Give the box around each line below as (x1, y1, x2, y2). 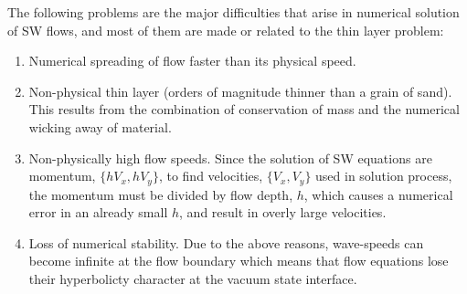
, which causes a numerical (303, 184, 453, 204)
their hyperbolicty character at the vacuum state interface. (28, 268, 357, 288)
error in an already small (28, 203, 168, 222)
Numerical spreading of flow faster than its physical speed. (28, 51, 356, 70)
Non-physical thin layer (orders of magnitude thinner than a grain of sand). (28, 81, 452, 100)
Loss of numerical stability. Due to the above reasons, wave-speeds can (28, 233, 424, 252)
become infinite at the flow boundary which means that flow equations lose (28, 251, 449, 270)
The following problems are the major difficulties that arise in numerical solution (7, 3, 460, 21)
